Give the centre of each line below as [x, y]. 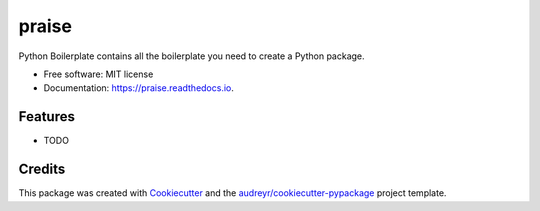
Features [46, 116]
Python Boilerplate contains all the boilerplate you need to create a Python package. [191, 56]
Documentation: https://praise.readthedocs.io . [139, 88]
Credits [42, 169]
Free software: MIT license [98, 74]
